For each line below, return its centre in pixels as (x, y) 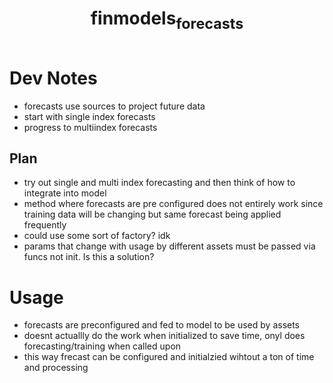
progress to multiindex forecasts (90, 127)
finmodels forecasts (167, 20)
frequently (45, 225)
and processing (56, 368)
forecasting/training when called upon (102, 346)
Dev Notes (53, 78)
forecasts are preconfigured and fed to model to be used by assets (162, 325)
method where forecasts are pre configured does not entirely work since (173, 204)
